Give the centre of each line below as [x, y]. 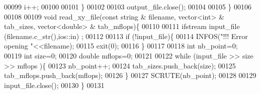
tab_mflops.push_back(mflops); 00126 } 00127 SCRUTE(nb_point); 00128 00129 [130, 75]
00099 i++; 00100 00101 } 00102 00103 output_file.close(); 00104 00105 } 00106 [128, 6]
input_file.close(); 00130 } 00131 [54, 85]
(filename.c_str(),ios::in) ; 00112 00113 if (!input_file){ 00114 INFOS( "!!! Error [126, 36]
